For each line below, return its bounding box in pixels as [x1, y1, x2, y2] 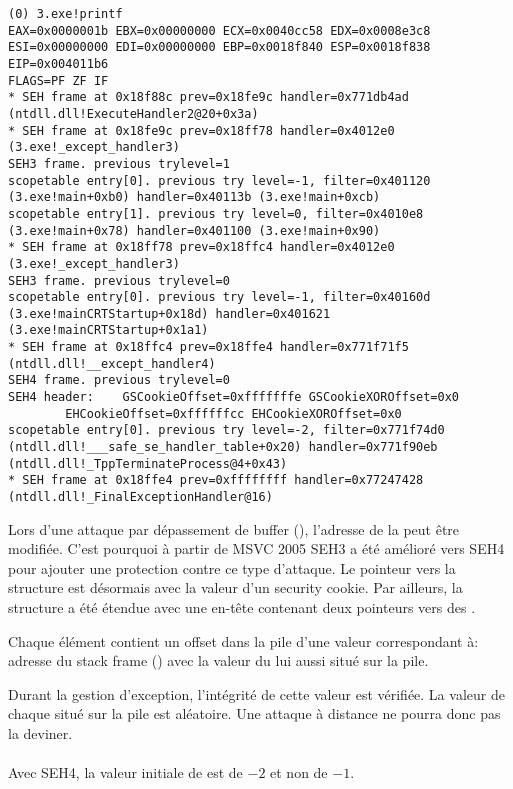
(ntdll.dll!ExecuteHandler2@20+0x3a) [8, 106, 259, 121]
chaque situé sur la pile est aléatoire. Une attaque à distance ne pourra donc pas [8, 703, 501, 724]
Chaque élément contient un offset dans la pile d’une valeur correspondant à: [8, 630, 479, 651]
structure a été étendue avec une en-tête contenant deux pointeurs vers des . [8, 597, 476, 618]
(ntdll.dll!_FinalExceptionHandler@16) [8, 490, 273, 505]
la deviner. [8, 723, 73, 744]
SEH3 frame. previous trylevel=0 [8, 273, 230, 288]
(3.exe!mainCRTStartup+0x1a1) [8, 323, 209, 338]
